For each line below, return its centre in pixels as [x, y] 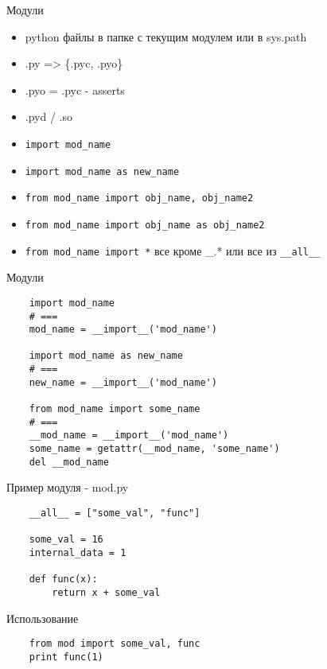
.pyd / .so [49, 117]
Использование [43, 618]
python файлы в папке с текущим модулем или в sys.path [166, 36]
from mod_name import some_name [115, 409]
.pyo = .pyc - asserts [75, 89]
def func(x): [63, 580]
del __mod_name [69, 462]
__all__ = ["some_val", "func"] [115, 513]
